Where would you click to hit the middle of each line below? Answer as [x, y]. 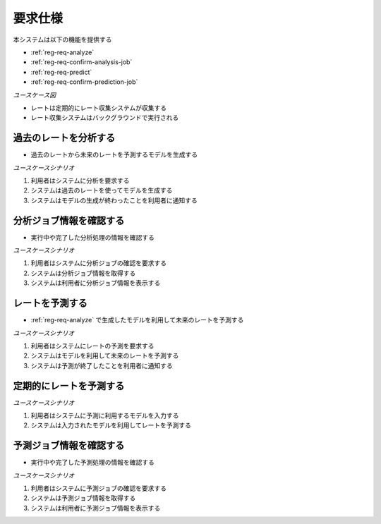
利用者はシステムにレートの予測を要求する [92, 346]
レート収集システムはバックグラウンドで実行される [105, 118]
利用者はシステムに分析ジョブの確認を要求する [99, 263]
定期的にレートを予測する [69, 385]
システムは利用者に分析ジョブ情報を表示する [96, 283]
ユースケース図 [35, 95]
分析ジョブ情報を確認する [69, 220]
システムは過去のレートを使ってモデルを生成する [102, 190]
